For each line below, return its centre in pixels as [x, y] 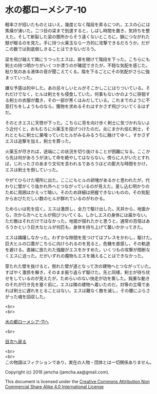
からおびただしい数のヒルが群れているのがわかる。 [56, 198]
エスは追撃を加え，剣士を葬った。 [39, 141]
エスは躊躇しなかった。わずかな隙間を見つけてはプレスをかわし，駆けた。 [80, 237]
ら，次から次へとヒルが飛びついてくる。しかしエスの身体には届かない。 [77, 215]
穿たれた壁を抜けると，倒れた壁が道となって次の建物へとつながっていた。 [79, 266]
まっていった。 [20, 77]
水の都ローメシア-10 [46, 10]
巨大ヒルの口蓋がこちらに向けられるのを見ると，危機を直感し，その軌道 [78, 243]
